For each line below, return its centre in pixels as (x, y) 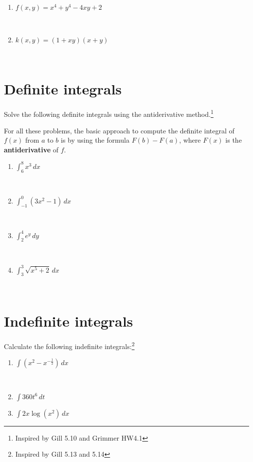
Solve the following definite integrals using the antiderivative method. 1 (109, 113)
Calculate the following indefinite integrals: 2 (69, 345)
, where (190, 140)
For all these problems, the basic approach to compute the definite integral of (119, 130)
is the (234, 140)
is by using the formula (95, 140)
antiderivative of (31, 149)
